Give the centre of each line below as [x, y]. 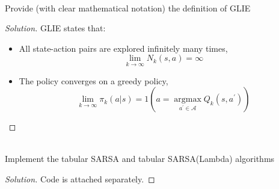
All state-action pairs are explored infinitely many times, [123, 48]
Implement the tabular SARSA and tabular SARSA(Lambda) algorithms [140, 159]
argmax [188, 100]
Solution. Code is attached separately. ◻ [80, 178]
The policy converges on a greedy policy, [94, 80]
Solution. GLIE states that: [55, 28]
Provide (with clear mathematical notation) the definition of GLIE [128, 8]
